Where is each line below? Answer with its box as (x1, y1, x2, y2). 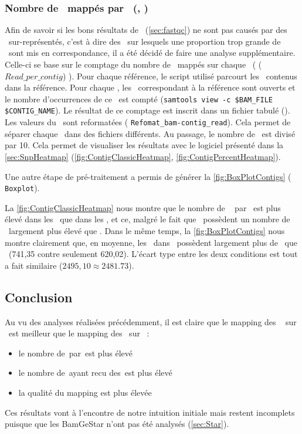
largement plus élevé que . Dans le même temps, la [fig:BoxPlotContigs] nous (8, 224, 285, 236)
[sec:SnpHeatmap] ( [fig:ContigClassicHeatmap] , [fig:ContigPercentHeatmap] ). (5, 150, 281, 162)
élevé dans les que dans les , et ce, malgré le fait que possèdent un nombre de (5, 213, 290, 225)
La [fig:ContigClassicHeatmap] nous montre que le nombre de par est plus (5, 201, 281, 213)
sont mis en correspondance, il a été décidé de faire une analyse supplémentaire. (8, 46, 296, 59)
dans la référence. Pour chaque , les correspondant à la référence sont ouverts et (5, 81, 296, 94)
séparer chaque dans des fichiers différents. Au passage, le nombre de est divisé (5, 127, 296, 139)
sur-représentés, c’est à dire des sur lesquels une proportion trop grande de (8, 35, 281, 47)
